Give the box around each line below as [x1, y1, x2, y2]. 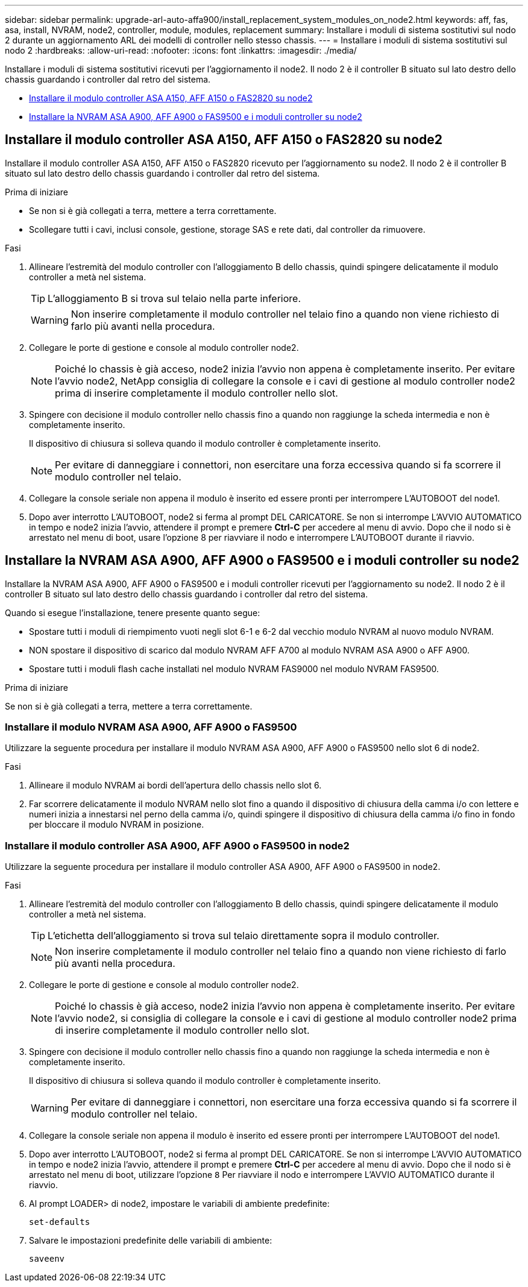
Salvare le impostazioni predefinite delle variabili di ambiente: [29, 1235, 272, 1246]
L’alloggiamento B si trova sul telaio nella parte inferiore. [48, 292, 301, 304]
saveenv [29, 1254, 65, 1264]
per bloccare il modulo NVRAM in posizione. [29, 819, 204, 830]
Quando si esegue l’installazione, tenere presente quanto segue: [5, 607, 260, 618]
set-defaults [29, 1217, 90, 1227]
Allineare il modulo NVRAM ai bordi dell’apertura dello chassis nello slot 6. [29, 780, 322, 791]
